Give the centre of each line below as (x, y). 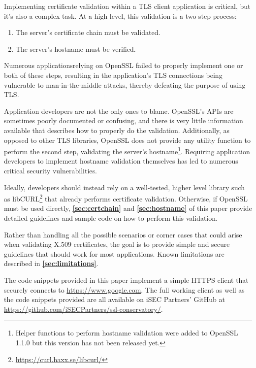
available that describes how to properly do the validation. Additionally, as (117, 130)
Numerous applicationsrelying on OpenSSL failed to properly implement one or (124, 65)
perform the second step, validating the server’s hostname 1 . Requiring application (127, 151)
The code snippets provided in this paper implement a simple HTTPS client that (126, 280)
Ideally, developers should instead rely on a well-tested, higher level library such (125, 187)
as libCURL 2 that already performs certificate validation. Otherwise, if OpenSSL (126, 198)
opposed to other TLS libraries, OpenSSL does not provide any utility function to (127, 140)
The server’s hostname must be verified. (76, 49)
